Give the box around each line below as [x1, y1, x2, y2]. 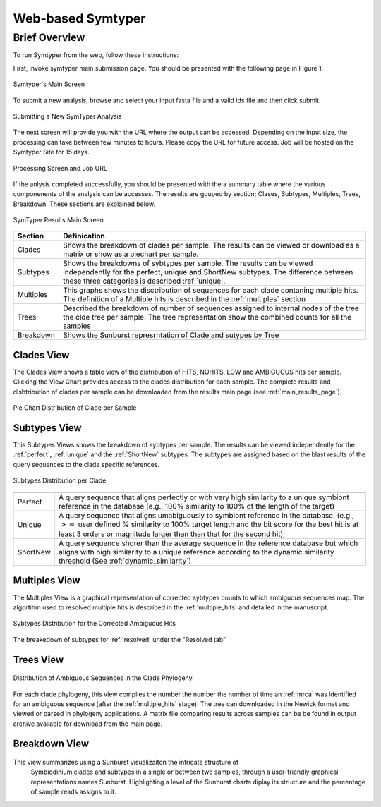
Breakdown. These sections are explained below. [13, 200, 155, 208]
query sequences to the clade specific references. [13, 460, 160, 468]
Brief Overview [13, 31, 85, 44]
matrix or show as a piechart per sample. [62, 249, 199, 259]
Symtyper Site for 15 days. [13, 148, 90, 157]
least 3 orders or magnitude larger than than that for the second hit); [59, 529, 286, 539]
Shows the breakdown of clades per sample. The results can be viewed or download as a [62, 241, 360, 250]
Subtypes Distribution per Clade [13, 476, 107, 485]
